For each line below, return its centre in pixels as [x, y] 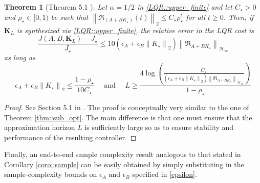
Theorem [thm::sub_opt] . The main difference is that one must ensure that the [128, 117]
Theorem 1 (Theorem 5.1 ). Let [56, 7]
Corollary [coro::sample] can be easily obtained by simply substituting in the [124, 164]
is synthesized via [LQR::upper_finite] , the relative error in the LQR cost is [136, 30]
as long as [20, 57]
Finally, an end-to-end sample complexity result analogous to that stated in [123, 154]
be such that [70, 17]
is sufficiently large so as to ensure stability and [159, 127]
